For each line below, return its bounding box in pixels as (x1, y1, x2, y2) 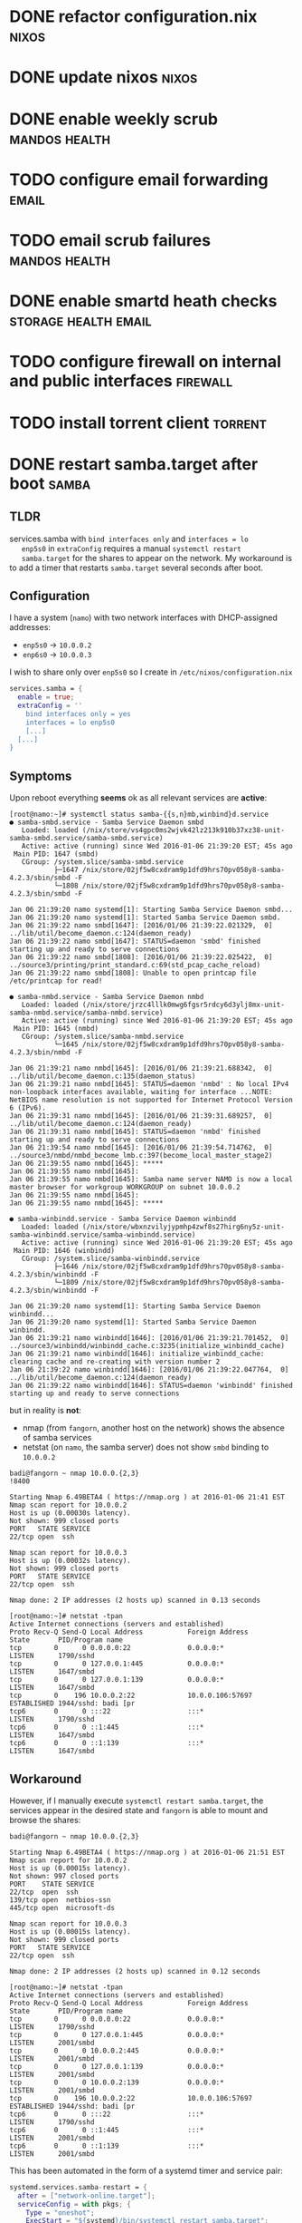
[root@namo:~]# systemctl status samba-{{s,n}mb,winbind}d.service (9, 810, 269, 820)
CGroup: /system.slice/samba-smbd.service (21, 858, 184, 867)
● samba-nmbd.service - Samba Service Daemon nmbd (9, 993, 204, 1002)
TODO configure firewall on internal (9, 352, 282, 373)
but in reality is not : (9, 1405, 81, 1416)
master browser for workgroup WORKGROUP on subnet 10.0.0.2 (9, 1183, 241, 1192)
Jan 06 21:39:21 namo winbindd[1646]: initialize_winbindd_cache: (9, 1349, 265, 1359)
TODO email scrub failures (9, 229, 211, 250)
